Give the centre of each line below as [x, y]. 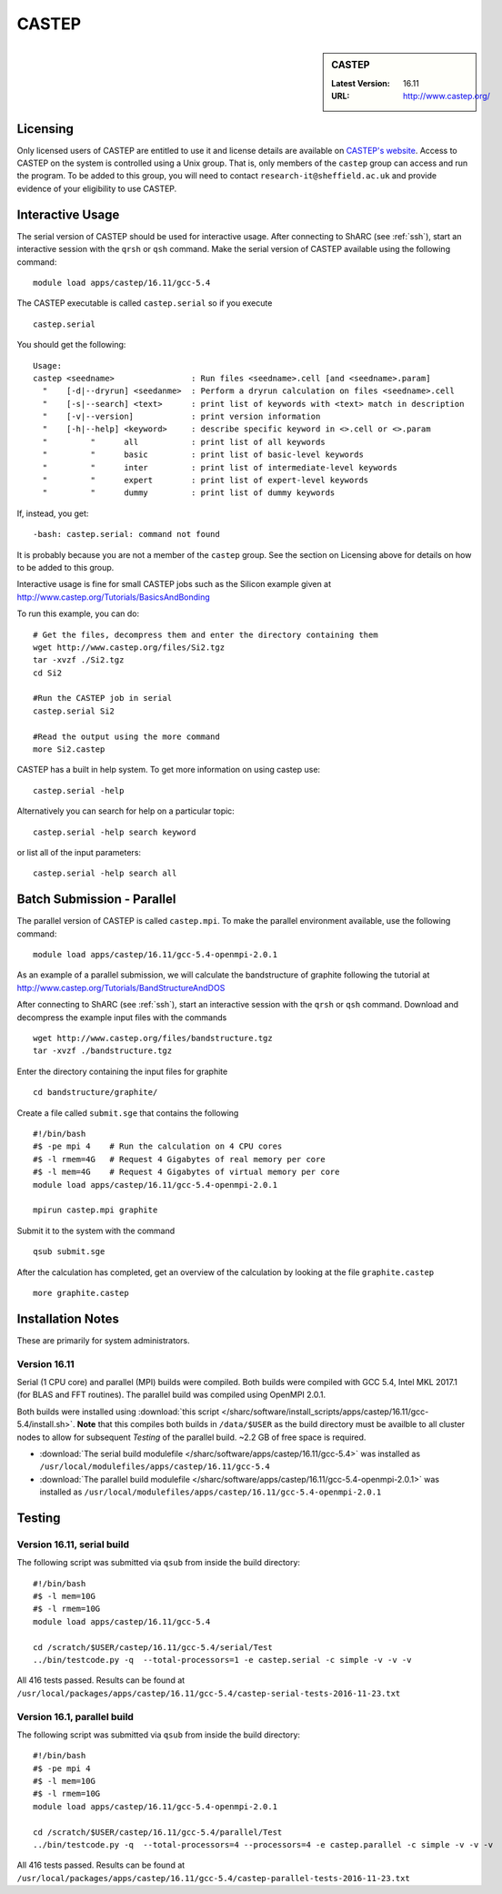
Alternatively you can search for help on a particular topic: [126, 811]
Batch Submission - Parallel [96, 900]
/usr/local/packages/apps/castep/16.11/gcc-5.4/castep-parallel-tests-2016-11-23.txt [214, 1878]
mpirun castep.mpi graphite [95, 1210]
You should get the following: [71, 345]
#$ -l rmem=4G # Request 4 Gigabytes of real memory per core [180, 1159]
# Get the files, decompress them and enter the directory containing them [206, 634]
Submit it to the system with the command [96, 1231]
